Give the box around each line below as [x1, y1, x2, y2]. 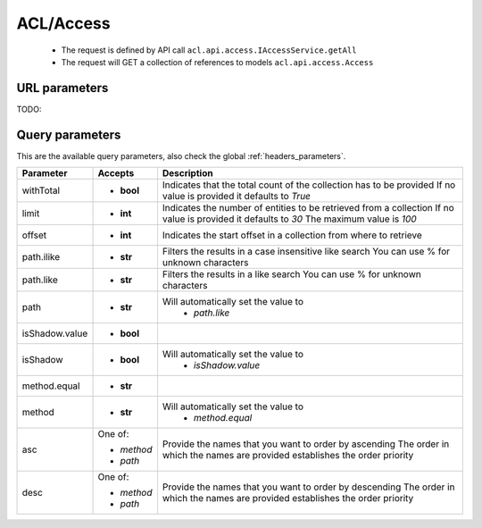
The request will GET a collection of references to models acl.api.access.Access [61, 56, 374, 67]
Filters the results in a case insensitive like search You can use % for [162, 246, 451, 258]
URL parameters [16, 80, 109, 96]
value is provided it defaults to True [162, 190, 312, 203]
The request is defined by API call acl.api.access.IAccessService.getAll [61, 45, 357, 55]
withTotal [21, 184, 61, 197]
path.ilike [21, 251, 61, 264]
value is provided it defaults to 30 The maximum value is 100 [162, 213, 417, 225]
